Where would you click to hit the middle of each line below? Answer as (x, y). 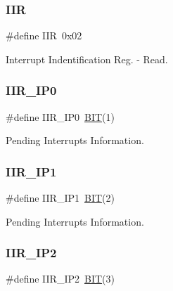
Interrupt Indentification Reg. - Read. (87, 59)
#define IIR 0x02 (44, 35)
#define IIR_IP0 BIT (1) (60, 116)
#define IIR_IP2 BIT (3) (60, 279)
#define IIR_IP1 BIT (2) (60, 198)
